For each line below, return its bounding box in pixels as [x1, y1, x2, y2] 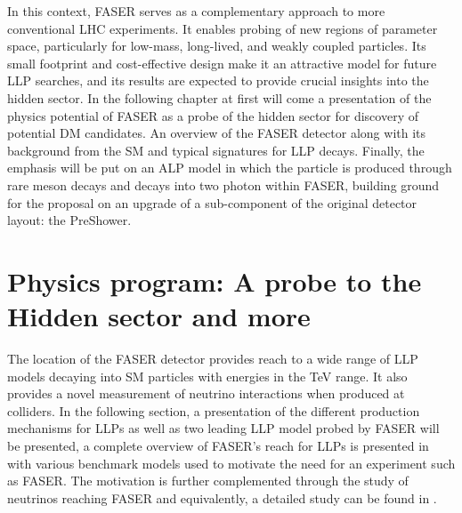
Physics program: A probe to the [7, 262, 422, 299]
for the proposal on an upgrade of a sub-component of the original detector [7, 193, 417, 212]
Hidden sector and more [7, 298, 311, 334]
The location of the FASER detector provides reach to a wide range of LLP [7, 349, 418, 368]
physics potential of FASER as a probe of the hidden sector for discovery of [7, 106, 418, 124]
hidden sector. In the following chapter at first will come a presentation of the [7, 88, 432, 107]
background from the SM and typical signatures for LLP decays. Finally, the [7, 140, 425, 159]
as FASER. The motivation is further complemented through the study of [7, 471, 409, 490]
